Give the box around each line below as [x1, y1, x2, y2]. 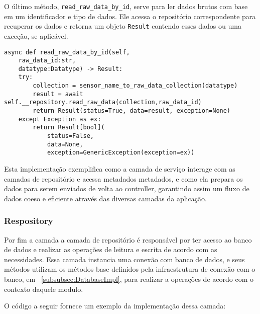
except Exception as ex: [18, 115, 101, 123]
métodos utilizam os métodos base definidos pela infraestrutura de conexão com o [4, 264, 255, 274]
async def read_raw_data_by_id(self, [4, 48, 130, 56]
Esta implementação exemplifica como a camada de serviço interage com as [4, 164, 235, 174]
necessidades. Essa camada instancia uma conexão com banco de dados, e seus [4, 254, 245, 264]
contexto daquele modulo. [4, 283, 83, 294]
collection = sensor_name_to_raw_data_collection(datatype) [33, 82, 238, 90]
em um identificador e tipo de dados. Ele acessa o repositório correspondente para [4, 11, 256, 21]
